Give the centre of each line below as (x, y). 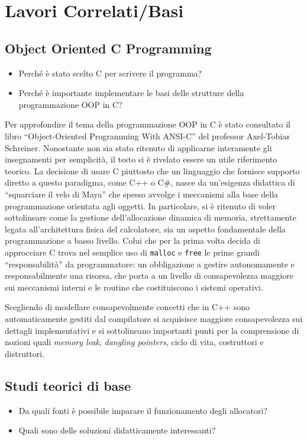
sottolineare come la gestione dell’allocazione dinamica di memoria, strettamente (151, 217)
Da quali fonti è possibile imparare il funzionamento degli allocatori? (143, 410)
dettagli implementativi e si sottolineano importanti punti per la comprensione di (152, 330)
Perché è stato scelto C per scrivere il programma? (110, 73)
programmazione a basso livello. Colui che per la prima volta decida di (133, 240)
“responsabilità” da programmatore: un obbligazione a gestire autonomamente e (150, 264)
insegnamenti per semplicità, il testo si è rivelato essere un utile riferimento (141, 159)
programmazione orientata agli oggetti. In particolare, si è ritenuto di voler (140, 205)
